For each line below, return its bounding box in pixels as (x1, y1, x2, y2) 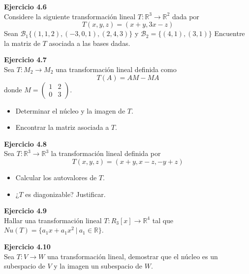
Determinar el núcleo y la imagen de (15, 105, 125, 116)
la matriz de (4, 38, 40, 48)
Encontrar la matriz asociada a (15, 122, 109, 132)
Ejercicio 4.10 (4, 241, 51, 251)
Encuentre (214, 28, 245, 39)
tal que (152, 215, 174, 225)
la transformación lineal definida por (51, 148, 161, 158)
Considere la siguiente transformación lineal (4, 11, 136, 21)
